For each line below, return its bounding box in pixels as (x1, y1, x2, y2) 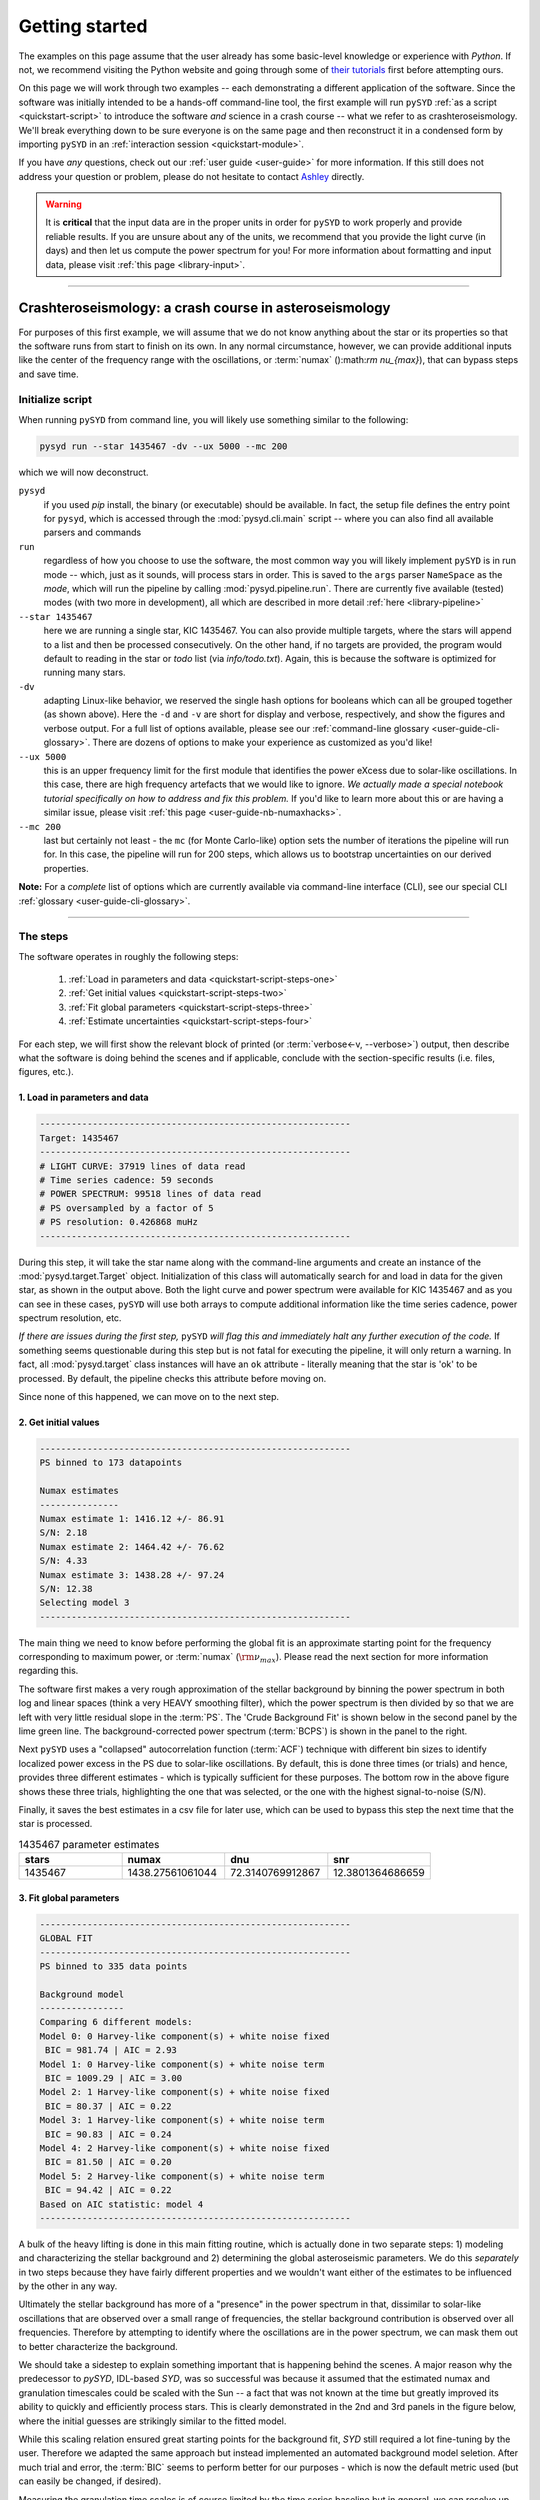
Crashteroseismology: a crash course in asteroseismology (18, 300, 391, 317)
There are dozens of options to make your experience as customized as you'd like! (92, 736, 433, 749)
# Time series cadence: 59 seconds (39, 1174, 214, 1185)
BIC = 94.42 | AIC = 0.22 (45, 2185, 172, 2196)
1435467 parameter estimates (18, 1837, 160, 1851)
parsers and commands (43, 526, 142, 539)
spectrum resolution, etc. (18, 1312, 122, 1324)
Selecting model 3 (39, 1597, 130, 1609)
